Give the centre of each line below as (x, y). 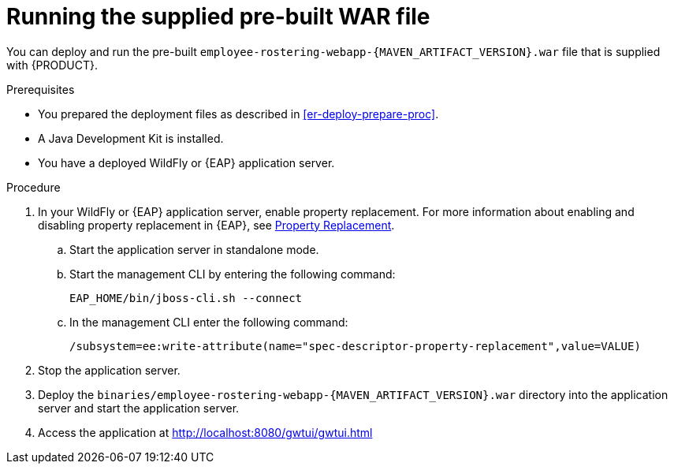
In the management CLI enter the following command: (209, 322)
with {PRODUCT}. (52, 65)
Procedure (34, 187)
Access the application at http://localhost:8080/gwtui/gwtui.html (205, 432)
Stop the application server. (109, 370)
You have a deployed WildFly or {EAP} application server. (186, 162)
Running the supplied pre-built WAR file (218, 17)
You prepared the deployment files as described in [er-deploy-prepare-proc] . (238, 114)
